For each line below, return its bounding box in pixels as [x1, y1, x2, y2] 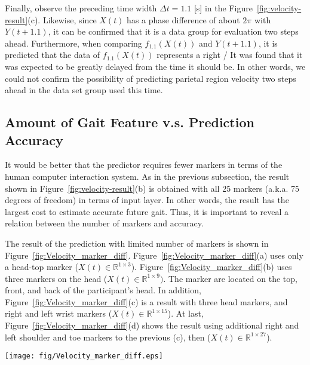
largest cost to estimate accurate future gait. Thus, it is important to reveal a [5, 205, 288, 217]
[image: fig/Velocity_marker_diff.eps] [5, 352, 163, 361]
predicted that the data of [5, 48, 100, 61]
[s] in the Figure [194, 2, 253, 14]
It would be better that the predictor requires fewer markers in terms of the [5, 158, 283, 171]
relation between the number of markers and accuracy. [5, 217, 204, 229]
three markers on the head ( [5, 272, 108, 284]
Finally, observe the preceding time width [5, 2, 157, 14]
